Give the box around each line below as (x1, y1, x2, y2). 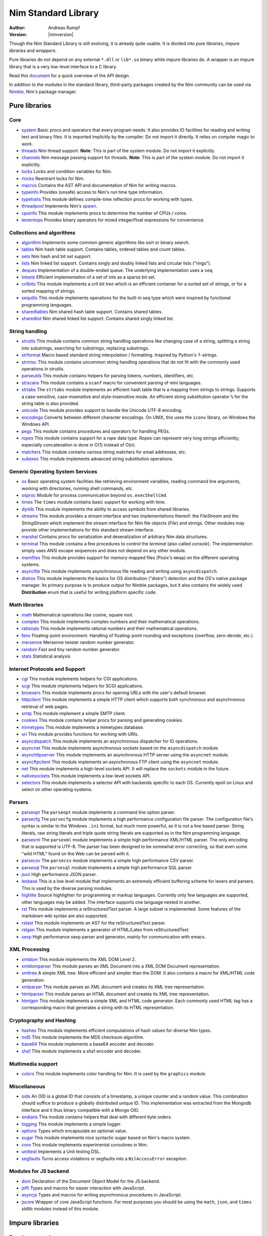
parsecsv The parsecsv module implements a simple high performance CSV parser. (21, 858, 195, 864)
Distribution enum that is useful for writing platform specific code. (21, 589, 157, 595)
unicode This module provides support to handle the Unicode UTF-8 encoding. (21, 407, 183, 413)
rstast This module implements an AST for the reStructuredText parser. (21, 920, 166, 926)
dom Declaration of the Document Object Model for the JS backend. (21, 1178, 161, 1184)
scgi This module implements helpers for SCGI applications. (21, 683, 143, 689)
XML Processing (9, 946, 49, 953)
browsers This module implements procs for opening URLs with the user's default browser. (21, 690, 207, 696)
